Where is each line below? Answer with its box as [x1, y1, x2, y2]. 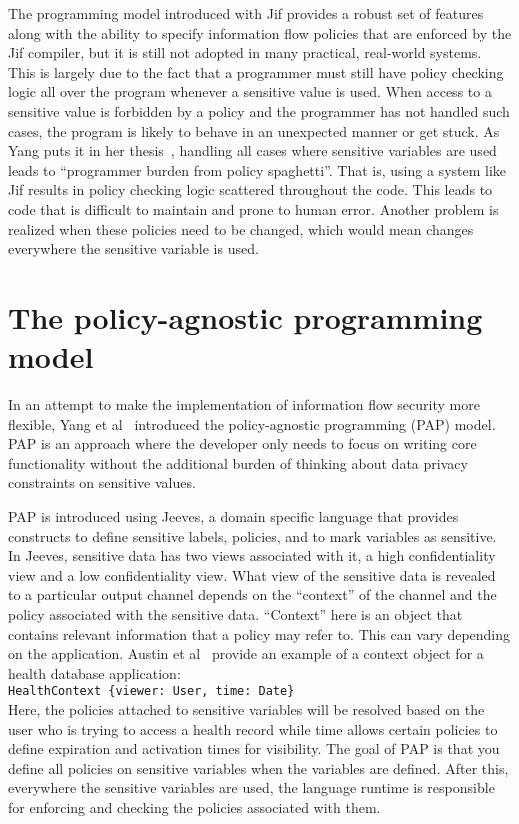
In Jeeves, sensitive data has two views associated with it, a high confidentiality [8, 545, 496, 566]
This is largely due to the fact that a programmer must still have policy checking [8, 61, 504, 82]
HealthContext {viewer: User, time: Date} [8, 684, 295, 699]
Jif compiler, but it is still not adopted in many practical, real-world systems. [8, 42, 482, 63]
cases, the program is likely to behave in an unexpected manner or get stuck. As [8, 120, 500, 141]
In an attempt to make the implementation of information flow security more [8, 394, 480, 415]
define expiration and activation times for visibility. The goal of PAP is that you [8, 738, 500, 759]
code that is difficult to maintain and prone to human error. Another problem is [8, 198, 499, 219]
